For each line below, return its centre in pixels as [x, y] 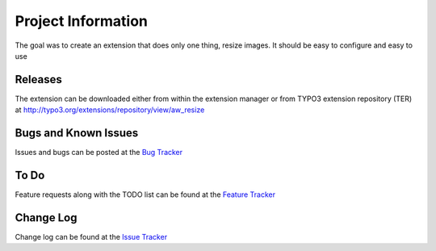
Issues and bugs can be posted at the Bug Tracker [99, 153]
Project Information [82, 21]
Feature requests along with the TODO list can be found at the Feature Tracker [145, 195]
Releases [38, 79]
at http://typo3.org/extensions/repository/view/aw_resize [110, 110]
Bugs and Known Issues [77, 133]
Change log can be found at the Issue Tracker [91, 236]
